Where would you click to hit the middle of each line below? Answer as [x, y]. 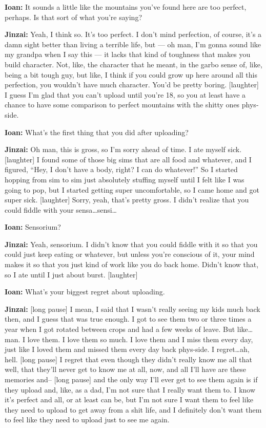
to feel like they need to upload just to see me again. [87, 420]
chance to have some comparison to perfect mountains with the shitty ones [122, 105]
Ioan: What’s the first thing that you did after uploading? [97, 132]
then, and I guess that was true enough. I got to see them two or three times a [128, 319]
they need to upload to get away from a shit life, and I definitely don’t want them [133, 409]
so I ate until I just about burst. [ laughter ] [71, 274]
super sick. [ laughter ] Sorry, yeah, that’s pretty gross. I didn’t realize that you [127, 200]
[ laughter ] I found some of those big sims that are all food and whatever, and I [128, 159]
